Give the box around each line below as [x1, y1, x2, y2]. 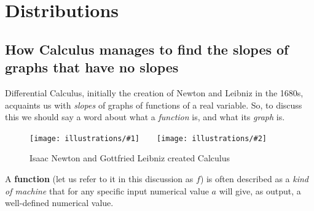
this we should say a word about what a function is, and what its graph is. [5, 110, 285, 123]
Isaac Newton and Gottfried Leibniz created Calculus [29, 152, 230, 164]
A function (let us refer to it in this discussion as [5, 172, 194, 185]
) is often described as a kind [200, 172, 309, 185]
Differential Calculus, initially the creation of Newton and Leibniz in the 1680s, [5, 86, 304, 99]
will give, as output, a [219, 184, 301, 197]
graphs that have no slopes [5, 58, 179, 77]
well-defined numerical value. [5, 196, 114, 209]
